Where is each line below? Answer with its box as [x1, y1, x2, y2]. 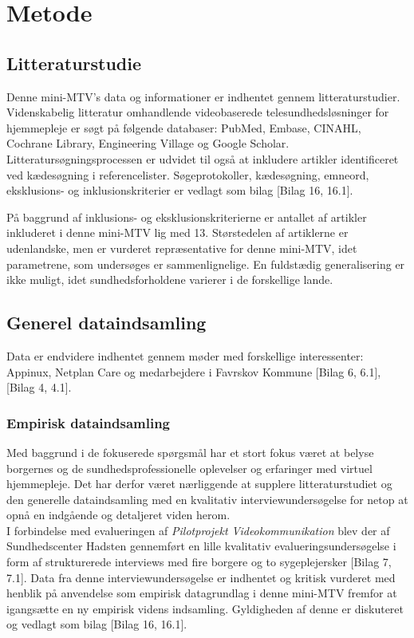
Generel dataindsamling [6, 310, 207, 335]
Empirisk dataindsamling [6, 412, 171, 432]
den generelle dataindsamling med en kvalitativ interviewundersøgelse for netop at [6, 490, 408, 507]
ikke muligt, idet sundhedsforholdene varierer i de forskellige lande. [6, 271, 333, 288]
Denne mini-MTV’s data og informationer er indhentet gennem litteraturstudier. [6, 88, 400, 104]
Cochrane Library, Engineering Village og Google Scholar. [6, 135, 290, 152]
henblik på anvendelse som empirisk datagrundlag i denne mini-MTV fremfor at [6, 585, 397, 601]
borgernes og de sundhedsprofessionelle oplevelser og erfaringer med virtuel [6, 459, 373, 476]
